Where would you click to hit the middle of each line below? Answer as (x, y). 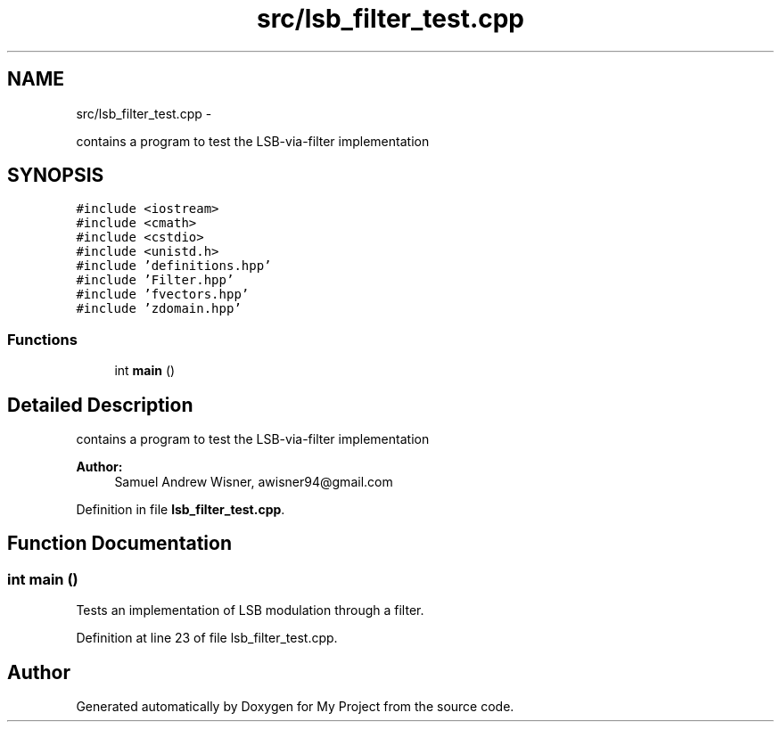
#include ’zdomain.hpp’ (159, 309)
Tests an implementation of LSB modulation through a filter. (250, 610)
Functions (42, 339)
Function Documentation (119, 544)
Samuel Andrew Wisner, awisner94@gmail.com (254, 482)
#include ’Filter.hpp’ (155, 280)
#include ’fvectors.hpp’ (163, 295)
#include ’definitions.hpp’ (174, 266)
